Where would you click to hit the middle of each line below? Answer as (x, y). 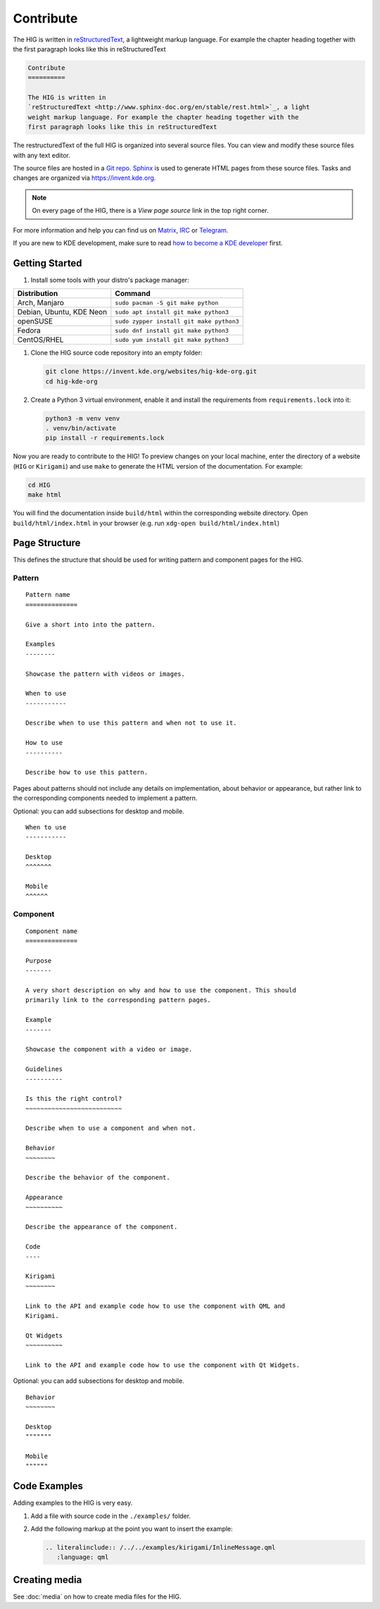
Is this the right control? (74, 1099)
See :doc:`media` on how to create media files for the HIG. (97, 1596)
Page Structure (47, 543)
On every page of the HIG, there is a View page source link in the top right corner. (150, 211)
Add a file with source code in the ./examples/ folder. (111, 1516)
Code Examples (48, 1486)
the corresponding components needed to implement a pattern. (105, 798)
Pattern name (48, 595)
